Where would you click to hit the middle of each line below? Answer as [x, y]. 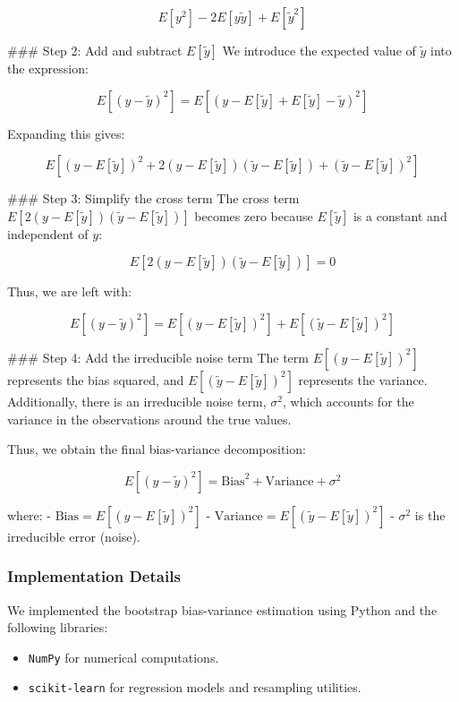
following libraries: [58, 627]
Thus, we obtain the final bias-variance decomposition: [157, 449]
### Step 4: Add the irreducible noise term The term [158, 357]
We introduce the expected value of [319, 50]
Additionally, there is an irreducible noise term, [137, 401]
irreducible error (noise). [74, 536]
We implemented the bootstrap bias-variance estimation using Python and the [222, 609]
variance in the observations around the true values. [149, 419]
